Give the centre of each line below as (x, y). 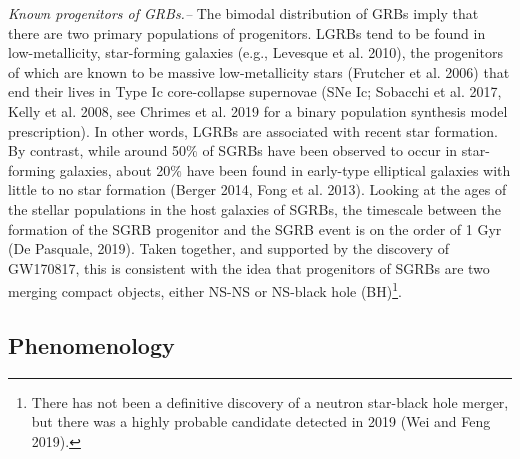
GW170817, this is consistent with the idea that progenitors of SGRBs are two (249, 267)
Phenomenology (91, 344)
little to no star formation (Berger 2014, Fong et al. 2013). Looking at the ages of (257, 189)
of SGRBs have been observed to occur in (330, 150)
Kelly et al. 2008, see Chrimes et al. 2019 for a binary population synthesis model (258, 110)
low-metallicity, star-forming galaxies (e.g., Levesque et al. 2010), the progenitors (255, 52)
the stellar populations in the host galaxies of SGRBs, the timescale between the (254, 208)
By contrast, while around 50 (97, 150)
